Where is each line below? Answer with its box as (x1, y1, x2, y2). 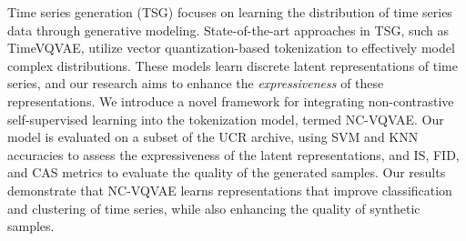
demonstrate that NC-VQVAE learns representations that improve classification (7, 180, 452, 199)
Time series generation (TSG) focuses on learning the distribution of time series (7, 3, 452, 21)
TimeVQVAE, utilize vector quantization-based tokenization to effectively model (7, 38, 455, 57)
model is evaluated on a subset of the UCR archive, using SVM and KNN (7, 127, 419, 146)
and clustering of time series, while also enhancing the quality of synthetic (7, 198, 420, 217)
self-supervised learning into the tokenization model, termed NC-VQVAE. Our (7, 109, 444, 128)
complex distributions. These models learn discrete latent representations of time (7, 55, 458, 75)
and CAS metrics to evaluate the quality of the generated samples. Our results (7, 163, 446, 182)
